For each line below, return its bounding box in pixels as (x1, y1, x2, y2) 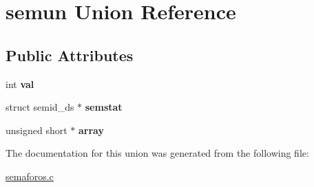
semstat (85, 100, 123, 114)
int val (6, 76, 34, 91)
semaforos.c (6, 168, 54, 183)
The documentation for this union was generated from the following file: (6, 146, 309, 160)
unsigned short (6, 122, 67, 137)
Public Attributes (6, 44, 134, 65)
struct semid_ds (6, 100, 74, 114)
